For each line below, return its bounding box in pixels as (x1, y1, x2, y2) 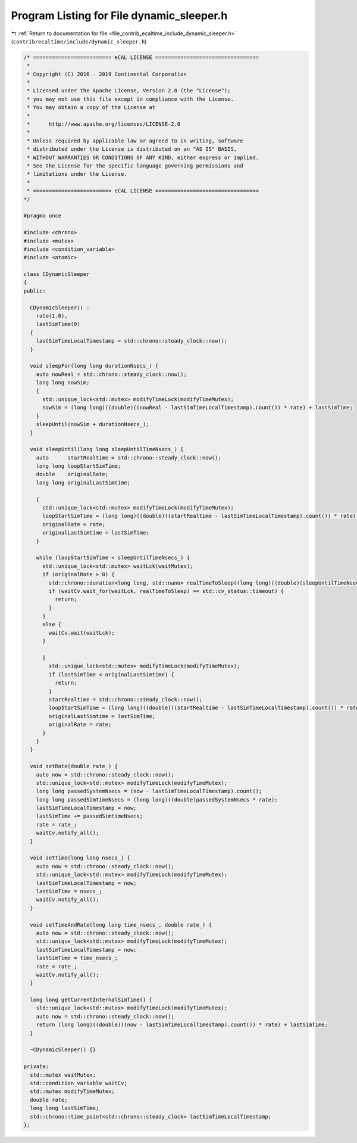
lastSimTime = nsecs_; (36, 888, 102, 894)
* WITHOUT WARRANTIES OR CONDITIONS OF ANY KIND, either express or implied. (27, 154, 259, 161)
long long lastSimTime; (30, 1105, 99, 1111)
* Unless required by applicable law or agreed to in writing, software (27, 137, 243, 144)
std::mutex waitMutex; (30, 1071, 96, 1078)
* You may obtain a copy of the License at (27, 104, 156, 111)
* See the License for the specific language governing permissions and (27, 163, 243, 169)
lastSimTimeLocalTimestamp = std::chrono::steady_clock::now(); (36, 337, 228, 344)
